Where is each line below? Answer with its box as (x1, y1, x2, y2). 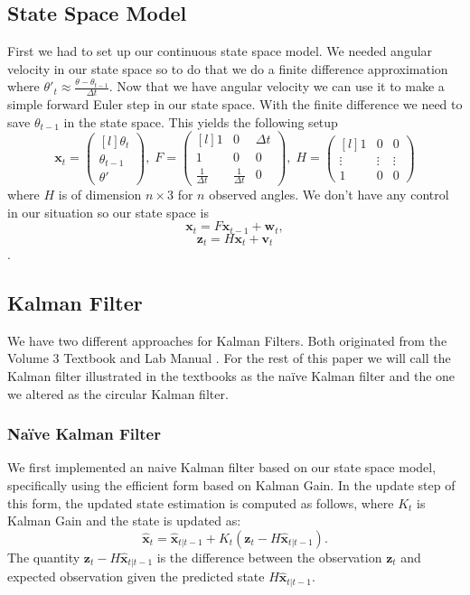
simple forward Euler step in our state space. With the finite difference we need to (7, 95, 463, 114)
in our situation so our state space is (7, 202, 209, 221)
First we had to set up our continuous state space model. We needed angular (7, 42, 433, 60)
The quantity (7, 547, 80, 566)
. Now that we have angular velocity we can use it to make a (108, 77, 445, 96)
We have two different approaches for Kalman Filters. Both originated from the (7, 330, 447, 349)
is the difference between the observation (156, 547, 382, 566)
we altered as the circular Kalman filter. (7, 384, 229, 403)
